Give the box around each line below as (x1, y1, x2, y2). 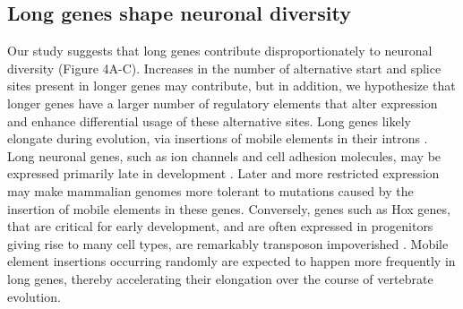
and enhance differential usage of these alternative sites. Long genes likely (7, 111, 411, 130)
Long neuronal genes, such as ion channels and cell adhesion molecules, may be (7, 146, 442, 165)
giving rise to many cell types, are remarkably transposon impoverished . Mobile (7, 234, 449, 253)
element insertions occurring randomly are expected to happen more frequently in (7, 252, 456, 270)
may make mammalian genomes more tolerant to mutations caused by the (7, 181, 414, 200)
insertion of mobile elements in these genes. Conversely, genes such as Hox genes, (7, 199, 450, 218)
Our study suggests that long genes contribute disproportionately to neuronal (7, 41, 433, 60)
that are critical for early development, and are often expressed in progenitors (7, 217, 433, 236)
